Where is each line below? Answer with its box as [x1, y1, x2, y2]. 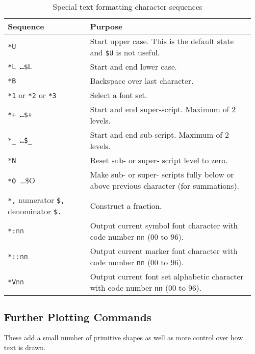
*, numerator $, [8, 194, 65, 205]
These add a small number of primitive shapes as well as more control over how [4, 332, 243, 343]
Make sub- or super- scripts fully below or [90, 169, 234, 180]
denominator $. [8, 205, 62, 217]
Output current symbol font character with [90, 220, 238, 231]
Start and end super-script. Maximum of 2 [90, 103, 236, 115]
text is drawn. [4, 342, 46, 352]
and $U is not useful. [90, 47, 160, 58]
